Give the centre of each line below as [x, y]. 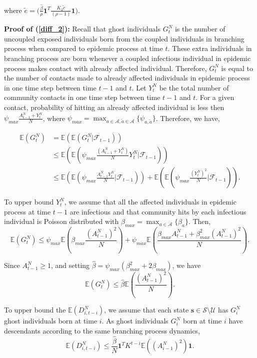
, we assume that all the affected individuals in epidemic [150, 202]
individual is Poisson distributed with [61, 221]
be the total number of [194, 87]
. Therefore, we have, [188, 118]
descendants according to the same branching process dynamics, [102, 330]
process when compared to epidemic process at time [83, 48]
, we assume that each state [146, 310]
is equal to [237, 68]
